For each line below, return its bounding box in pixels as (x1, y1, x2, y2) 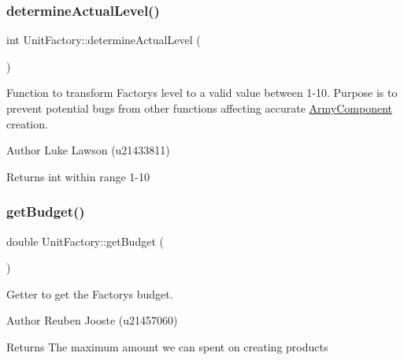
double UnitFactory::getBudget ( (6, 232, 164, 249)
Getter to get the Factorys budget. (6, 285, 173, 302)
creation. (6, 115, 48, 132)
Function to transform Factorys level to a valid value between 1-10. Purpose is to (6, 84, 398, 101)
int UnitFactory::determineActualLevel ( (6, 32, 201, 48)
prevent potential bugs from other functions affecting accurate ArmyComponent (6, 100, 392, 116)
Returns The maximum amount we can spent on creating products (6, 338, 328, 354)
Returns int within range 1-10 (6, 168, 150, 184)
